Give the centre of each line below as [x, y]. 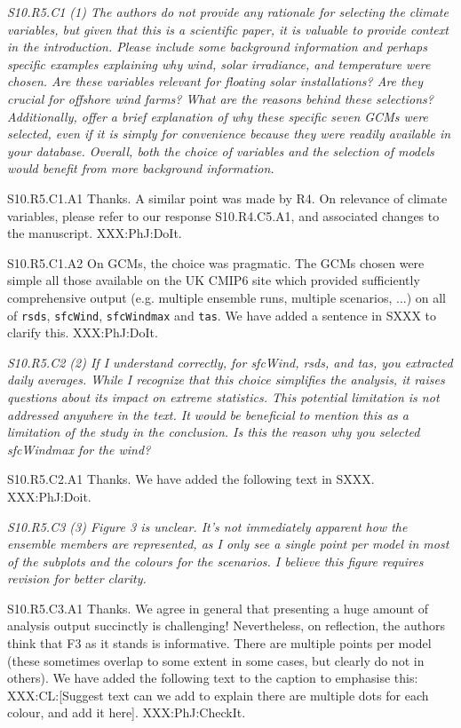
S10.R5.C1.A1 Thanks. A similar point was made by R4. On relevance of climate [227, 198]
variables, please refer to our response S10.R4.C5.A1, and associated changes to [223, 215]
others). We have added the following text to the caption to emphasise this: [213, 678]
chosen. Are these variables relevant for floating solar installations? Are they [215, 81]
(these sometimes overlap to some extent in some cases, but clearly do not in [216, 660]
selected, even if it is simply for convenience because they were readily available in [229, 134]
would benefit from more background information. [141, 168]
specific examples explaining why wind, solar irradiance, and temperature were [219, 63]
